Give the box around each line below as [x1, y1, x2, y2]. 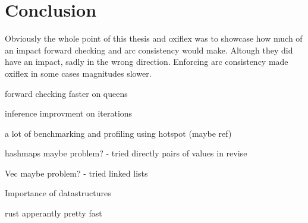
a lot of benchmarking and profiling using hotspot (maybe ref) [5, 127, 232, 139]
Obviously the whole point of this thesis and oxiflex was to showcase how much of [5, 32, 303, 45]
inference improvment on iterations [5, 107, 133, 120]
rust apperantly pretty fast [5, 207, 102, 219]
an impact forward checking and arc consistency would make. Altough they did [5, 43, 293, 56]
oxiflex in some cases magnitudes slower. [5, 67, 152, 79]
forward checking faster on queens [5, 87, 128, 99]
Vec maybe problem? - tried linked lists [5, 167, 148, 179]
